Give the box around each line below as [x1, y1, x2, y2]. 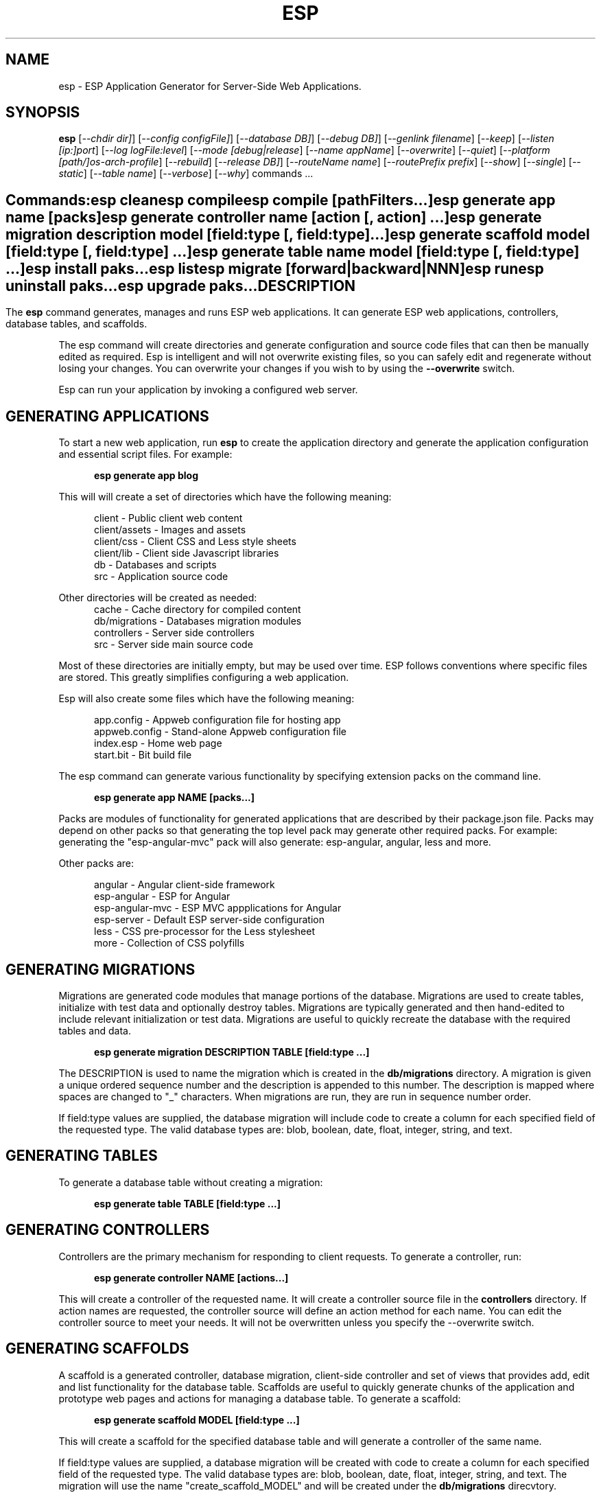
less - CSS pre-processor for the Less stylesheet [94, 925, 315, 938]
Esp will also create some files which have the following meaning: [58, 693, 355, 705]
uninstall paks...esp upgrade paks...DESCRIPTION [5, 277, 356, 294]
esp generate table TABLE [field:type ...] [94, 1197, 281, 1209]
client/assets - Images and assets [94, 524, 246, 536]
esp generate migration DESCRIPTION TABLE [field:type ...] [94, 1045, 370, 1058]
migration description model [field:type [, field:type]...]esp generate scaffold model [5, 225, 590, 243]
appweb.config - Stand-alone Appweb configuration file [94, 726, 347, 738]
